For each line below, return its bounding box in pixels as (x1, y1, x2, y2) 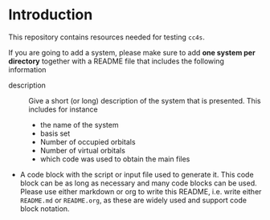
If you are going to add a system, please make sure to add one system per (8, 47, 256, 57)
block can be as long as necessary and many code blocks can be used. (19, 178, 257, 188)
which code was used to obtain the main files (39, 154, 190, 164)
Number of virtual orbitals (39, 145, 126, 155)
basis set (39, 128, 71, 138)
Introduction (8, 6, 93, 24)
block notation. (19, 203, 70, 214)
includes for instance (28, 104, 98, 114)
